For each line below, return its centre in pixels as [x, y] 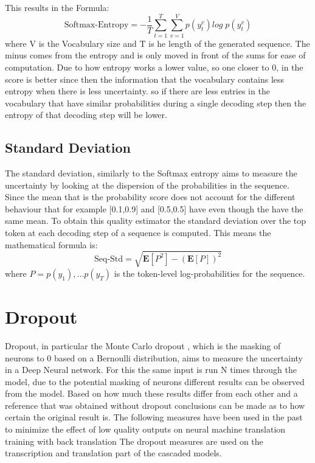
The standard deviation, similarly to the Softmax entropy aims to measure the [151, 173]
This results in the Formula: [57, 7]
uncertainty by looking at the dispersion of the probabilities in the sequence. [147, 185]
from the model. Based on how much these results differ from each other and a [151, 393]
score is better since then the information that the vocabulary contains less [145, 79]
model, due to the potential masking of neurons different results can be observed [155, 381]
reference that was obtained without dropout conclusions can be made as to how [155, 405]
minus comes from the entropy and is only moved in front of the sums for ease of [155, 55]
